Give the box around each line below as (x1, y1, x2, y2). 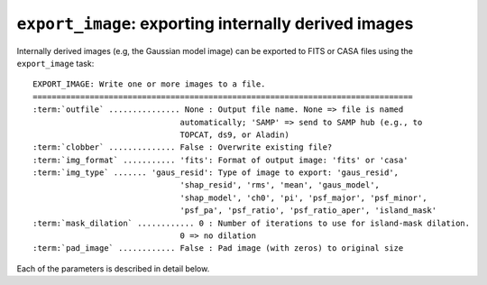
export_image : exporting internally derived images (16, 14, 414, 33)
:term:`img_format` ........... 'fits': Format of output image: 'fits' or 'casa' (32, 154, 409, 165)
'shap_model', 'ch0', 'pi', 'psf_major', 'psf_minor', (179, 192, 427, 203)
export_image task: (16, 58, 95, 69)
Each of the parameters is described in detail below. (16, 262, 210, 274)
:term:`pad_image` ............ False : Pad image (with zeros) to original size (32, 244, 404, 253)
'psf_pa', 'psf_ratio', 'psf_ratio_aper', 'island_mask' (179, 206, 437, 216)
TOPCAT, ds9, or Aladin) (179, 129, 290, 140)
